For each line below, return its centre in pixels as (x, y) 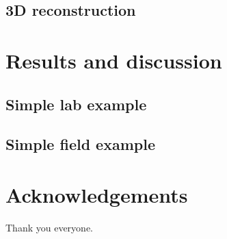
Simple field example (80, 144)
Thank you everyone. (49, 227)
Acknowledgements (97, 194)
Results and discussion (114, 60)
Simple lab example (76, 104)
